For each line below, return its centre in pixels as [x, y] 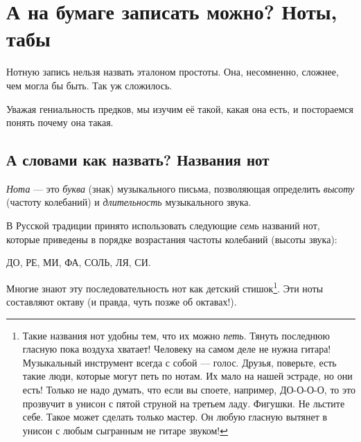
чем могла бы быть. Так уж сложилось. [89, 85]
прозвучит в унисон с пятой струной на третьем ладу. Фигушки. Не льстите [184, 403]
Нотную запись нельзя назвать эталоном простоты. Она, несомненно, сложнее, [173, 72]
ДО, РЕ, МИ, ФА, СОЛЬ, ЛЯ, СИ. [79, 262]
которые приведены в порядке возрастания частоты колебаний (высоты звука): [172, 239]
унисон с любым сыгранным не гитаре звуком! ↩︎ [125, 430]
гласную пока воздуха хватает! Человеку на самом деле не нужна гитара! [177, 349]
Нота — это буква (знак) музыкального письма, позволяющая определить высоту [180, 188]
